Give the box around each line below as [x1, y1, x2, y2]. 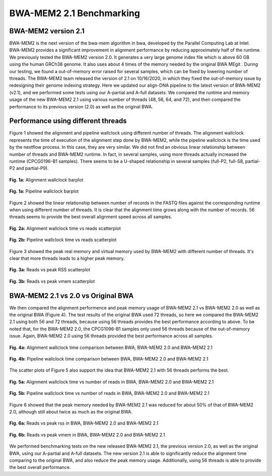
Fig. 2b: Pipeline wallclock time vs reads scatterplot [9, 237, 117, 243]
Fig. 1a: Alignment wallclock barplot [9, 176, 84, 183]
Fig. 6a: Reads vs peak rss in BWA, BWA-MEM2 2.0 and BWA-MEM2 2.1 [9, 420, 159, 426]
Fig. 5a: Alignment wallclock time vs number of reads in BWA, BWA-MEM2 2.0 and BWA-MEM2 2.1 [9, 379, 214, 385]
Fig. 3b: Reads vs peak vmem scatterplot [9, 278, 95, 284]
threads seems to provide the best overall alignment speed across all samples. [9, 214, 172, 220]
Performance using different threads [9, 116, 127, 126]
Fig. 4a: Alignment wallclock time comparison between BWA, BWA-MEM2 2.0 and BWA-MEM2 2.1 [9, 344, 213, 350]
